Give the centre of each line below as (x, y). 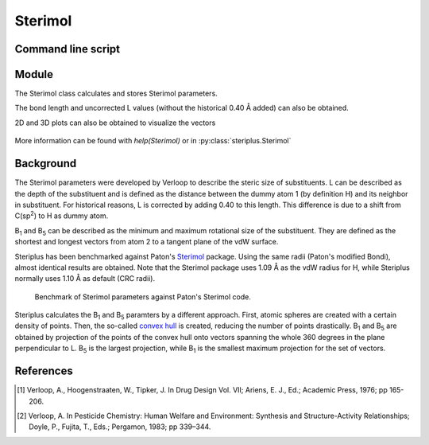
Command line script (68, 49)
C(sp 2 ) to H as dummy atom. (62, 215)
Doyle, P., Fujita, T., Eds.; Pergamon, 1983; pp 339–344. (120, 427)
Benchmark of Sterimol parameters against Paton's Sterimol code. (143, 297)
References (44, 371)
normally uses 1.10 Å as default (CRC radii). (85, 279)
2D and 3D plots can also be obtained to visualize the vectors (115, 123)
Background (46, 164)
